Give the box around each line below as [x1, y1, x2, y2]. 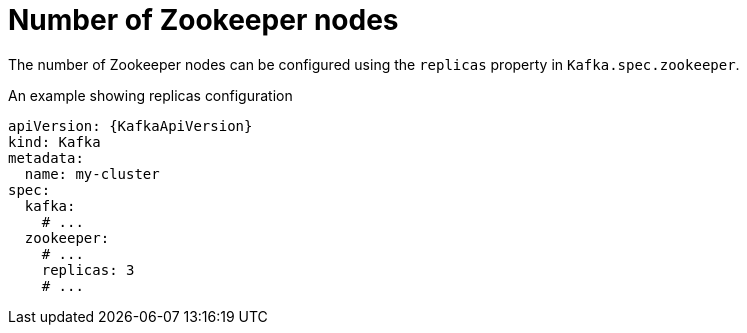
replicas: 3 [41, 261, 135, 278]
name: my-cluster [24, 165, 160, 182]
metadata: [8, 149, 84, 166]
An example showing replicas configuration [8, 86, 293, 104]
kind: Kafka [8, 133, 101, 150]
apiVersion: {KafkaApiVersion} [8, 117, 253, 134]
